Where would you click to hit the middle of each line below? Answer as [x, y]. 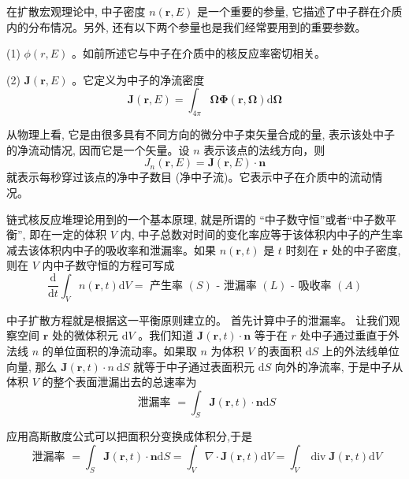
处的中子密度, [366, 249]
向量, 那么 [32, 366]
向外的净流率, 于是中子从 [339, 366]
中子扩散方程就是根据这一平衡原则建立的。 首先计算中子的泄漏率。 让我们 [198, 319]
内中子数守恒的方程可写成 [108, 265]
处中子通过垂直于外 [350, 335]
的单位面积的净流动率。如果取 [119, 350]
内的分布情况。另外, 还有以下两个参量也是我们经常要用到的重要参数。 [186, 26]
